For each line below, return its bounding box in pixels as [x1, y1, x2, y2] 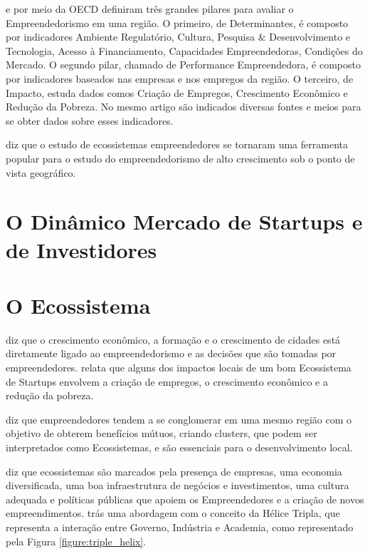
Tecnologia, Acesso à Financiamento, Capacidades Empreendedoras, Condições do [6, 43, 363, 58]
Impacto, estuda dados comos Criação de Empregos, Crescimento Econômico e [6, 85, 348, 100]
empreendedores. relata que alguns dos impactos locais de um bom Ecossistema [6, 360, 351, 374]
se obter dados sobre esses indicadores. [6, 113, 174, 128]
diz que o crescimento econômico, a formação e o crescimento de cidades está [6, 332, 341, 347]
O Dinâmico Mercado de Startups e [6, 207, 363, 236]
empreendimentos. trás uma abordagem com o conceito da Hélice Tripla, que [6, 506, 340, 520]
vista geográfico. [6, 165, 76, 180]
